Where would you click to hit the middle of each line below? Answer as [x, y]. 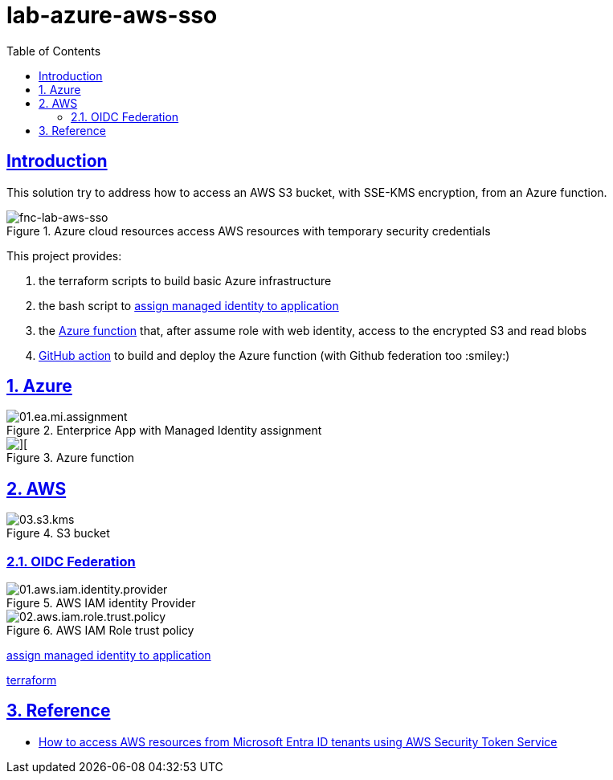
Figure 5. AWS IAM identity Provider [101, 603]
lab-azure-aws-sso [112, 15]
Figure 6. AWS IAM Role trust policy [100, 631]
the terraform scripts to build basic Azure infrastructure [185, 280]
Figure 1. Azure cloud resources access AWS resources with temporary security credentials [249, 231]
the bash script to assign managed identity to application [189, 305]
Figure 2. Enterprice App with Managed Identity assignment [164, 431]
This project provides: [64, 255]
